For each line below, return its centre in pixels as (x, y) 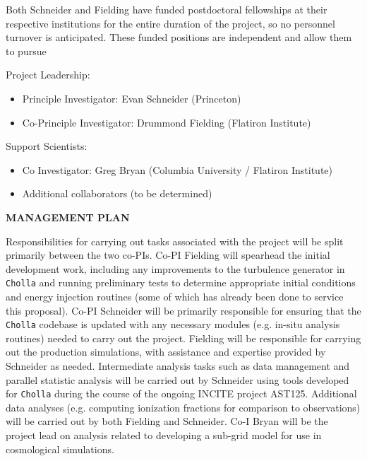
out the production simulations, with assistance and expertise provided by (166, 352)
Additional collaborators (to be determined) (117, 193)
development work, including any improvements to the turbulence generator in (175, 268)
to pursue (26, 51)
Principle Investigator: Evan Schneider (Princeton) (132, 98)
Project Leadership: (48, 75)
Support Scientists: (47, 146)
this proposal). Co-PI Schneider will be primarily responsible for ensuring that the (183, 310)
